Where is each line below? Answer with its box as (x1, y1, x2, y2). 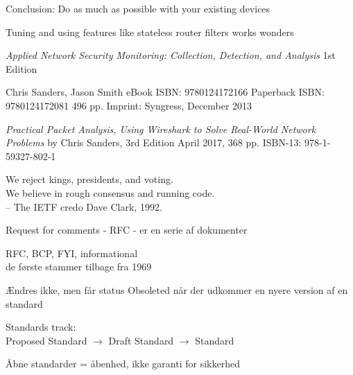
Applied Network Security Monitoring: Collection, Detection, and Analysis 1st (6, 48, 336, 62)
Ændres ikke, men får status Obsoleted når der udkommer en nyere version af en (6, 282, 348, 297)
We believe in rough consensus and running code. (6, 185, 215, 200)
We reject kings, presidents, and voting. (6, 172, 173, 186)
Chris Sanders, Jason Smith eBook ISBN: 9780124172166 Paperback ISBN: (6, 85, 325, 99)
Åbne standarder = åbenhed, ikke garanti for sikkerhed (6, 356, 240, 371)
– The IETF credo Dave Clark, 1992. (6, 199, 162, 213)
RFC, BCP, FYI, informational (6, 245, 138, 260)
